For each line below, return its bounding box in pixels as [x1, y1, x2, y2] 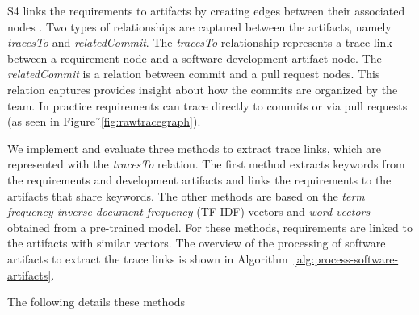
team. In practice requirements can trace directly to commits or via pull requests [7, 97, 408, 114]
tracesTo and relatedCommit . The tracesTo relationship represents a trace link [7, 34, 392, 51]
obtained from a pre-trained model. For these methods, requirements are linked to [7, 218, 413, 235]
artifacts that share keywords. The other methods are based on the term [7, 187, 365, 204]
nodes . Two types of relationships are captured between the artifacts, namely [7, 18, 392, 35]
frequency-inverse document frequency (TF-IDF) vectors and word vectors [7, 203, 371, 220]
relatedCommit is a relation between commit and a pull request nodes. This [7, 65, 380, 82]
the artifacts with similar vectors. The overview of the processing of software [7, 234, 386, 251]
